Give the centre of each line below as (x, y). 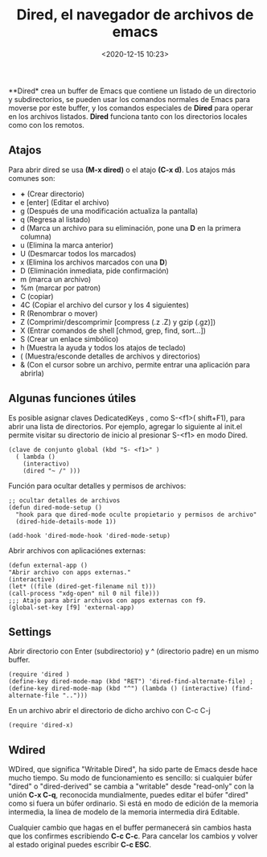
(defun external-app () (48, 565)
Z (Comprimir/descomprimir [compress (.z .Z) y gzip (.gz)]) (117, 322)
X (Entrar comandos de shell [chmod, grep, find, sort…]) (113, 330)
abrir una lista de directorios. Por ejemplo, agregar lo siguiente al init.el (125, 426)
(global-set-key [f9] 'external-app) (72, 607)
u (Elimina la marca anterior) (67, 245)
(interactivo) (46, 464)
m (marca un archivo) (55, 279)
